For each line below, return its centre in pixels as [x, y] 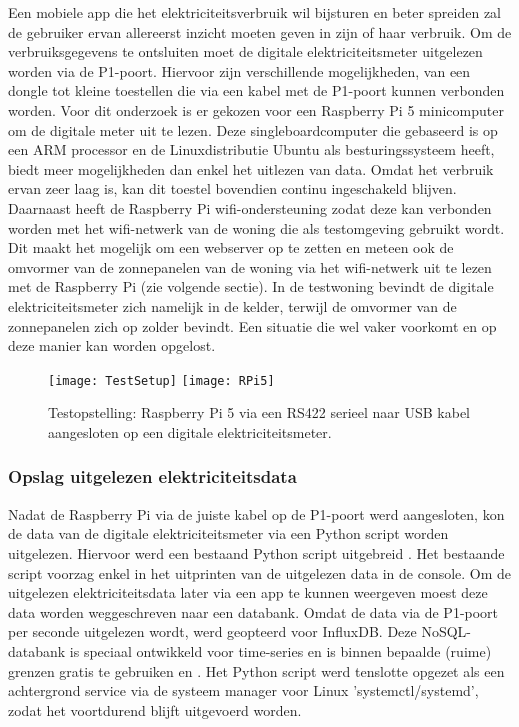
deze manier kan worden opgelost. [112, 345]
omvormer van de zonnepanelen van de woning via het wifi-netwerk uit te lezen [250, 266]
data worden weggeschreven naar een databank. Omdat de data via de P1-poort [253, 611]
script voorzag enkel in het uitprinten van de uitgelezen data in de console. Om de [260, 572]
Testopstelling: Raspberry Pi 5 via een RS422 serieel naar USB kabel [259, 412]
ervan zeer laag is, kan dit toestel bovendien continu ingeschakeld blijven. [232, 188]
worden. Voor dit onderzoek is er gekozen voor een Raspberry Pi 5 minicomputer [256, 109]
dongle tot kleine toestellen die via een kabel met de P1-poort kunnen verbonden [256, 90]
